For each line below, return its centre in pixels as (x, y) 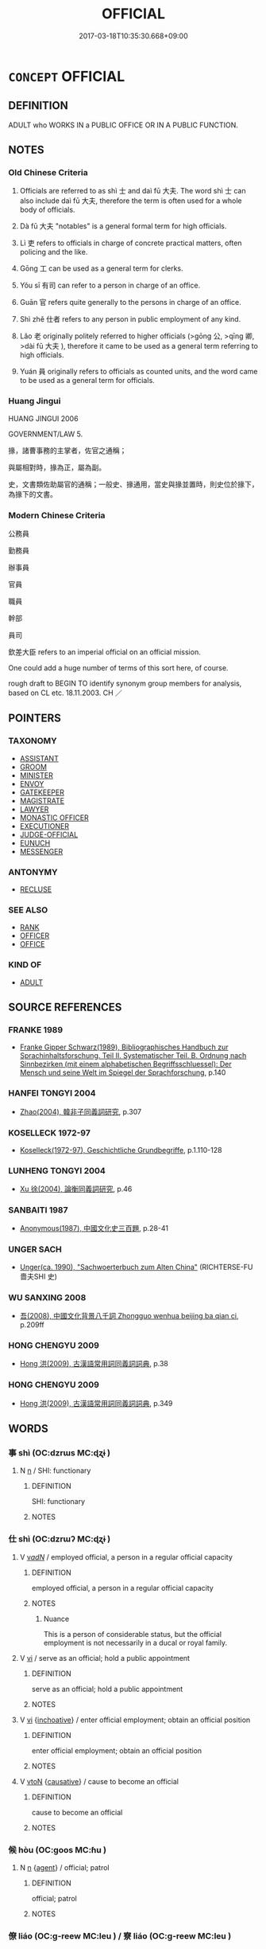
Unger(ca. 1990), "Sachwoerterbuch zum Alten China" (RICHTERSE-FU (136, 1267)
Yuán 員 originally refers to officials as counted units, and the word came (139, 372)
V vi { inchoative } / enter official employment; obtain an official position (135, 1720)
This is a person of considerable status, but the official (133, 1634)
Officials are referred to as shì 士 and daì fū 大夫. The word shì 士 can (133, 191)
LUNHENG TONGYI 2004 (57, 1170)
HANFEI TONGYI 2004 (52, 1093)
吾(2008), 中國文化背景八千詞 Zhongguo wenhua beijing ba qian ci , (129, 1316)
